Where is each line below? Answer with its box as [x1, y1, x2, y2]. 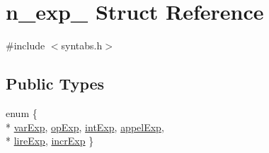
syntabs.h [61, 38, 103, 53]
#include [6, 38, 45, 53]
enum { [6, 105, 38, 120]
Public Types [6, 73, 105, 94]
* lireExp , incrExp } [6, 133, 94, 148]
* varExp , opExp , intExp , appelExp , [6, 119, 164, 134]
